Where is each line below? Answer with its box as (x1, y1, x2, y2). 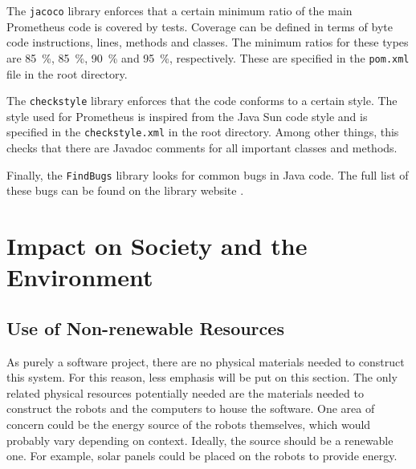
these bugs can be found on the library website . (6, 182, 244, 199)
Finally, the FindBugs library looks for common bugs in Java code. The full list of (6, 166, 409, 183)
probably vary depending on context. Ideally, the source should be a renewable (6, 431, 394, 448)
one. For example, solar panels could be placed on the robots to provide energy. (6, 447, 398, 464)
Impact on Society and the (6, 229, 308, 262)
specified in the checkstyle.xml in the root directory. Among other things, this (6, 123, 399, 140)
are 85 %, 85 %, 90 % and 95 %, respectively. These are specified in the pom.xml (6, 49, 410, 66)
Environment (6, 261, 153, 293)
